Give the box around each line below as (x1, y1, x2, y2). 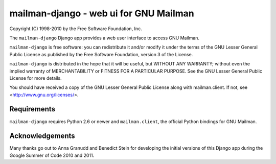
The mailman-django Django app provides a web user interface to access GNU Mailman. (9, 35, 199, 41)
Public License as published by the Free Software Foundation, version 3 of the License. (9, 51, 193, 57)
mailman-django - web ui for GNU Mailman (9, 8, 194, 19)
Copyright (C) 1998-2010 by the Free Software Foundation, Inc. (9, 26, 143, 32)
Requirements (9, 105, 56, 113)
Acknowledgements (9, 132, 75, 140)
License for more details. (9, 75, 62, 81)
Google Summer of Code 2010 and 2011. (9, 152, 95, 158)
